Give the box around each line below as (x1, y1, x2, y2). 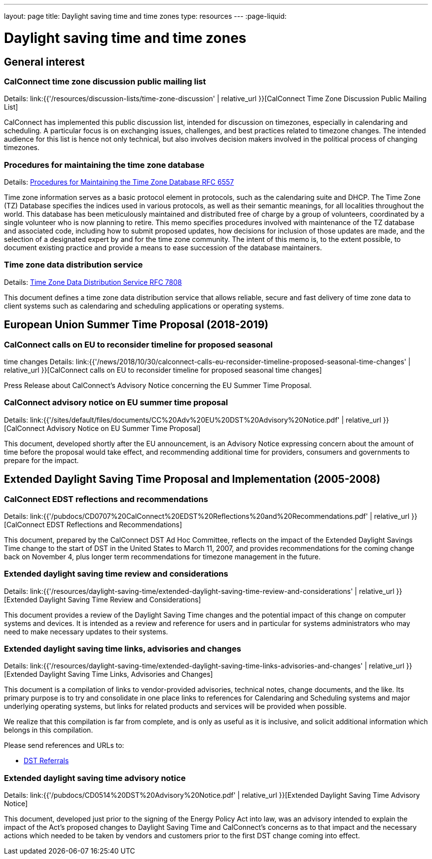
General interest (4, 55, 85, 68)
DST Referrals (24, 756, 69, 765)
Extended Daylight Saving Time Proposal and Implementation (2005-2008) (4, 473, 381, 486)
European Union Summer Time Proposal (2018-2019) (4, 318, 269, 331)
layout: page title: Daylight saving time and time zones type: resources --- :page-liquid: (4, 12, 287, 20)
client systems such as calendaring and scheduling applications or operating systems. (4, 301, 284, 310)
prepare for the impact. (4, 456, 79, 465)
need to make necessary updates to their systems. (4, 627, 168, 636)
